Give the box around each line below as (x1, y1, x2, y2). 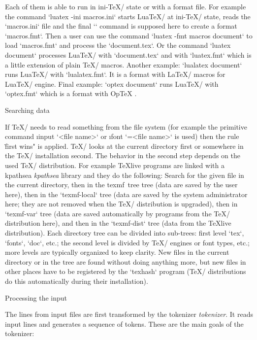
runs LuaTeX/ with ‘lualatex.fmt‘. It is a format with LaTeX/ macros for (5, 69, 225, 79)
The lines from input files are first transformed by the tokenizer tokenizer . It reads (5, 309, 253, 319)
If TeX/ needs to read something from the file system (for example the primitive (5, 121, 247, 132)
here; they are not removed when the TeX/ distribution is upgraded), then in (5, 199, 238, 209)
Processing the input (5, 292, 67, 303)
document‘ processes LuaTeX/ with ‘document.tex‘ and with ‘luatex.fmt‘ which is (5, 49, 252, 60)
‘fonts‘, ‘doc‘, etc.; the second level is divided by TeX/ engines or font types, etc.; (5, 237, 250, 247)
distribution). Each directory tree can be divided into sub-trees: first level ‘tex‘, (5, 228, 244, 238)
